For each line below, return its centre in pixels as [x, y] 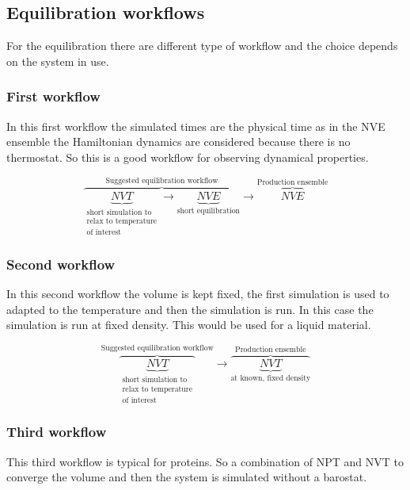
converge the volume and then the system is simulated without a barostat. [187, 477]
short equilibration [209, 211]
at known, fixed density [271, 379]
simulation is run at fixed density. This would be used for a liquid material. [189, 325]
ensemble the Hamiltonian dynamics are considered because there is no [178, 142]
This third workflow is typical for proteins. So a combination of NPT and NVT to [205, 461]
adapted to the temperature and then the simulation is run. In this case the [190, 309]
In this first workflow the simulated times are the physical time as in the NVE [196, 126]
